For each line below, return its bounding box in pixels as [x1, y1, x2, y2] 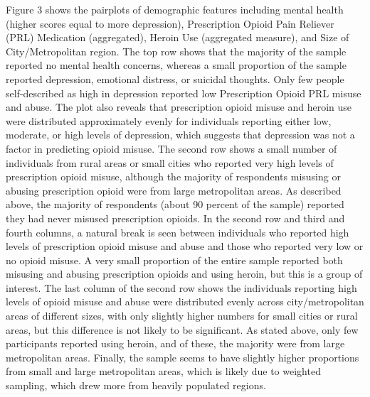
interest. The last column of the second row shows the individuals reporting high [6, 280, 357, 295]
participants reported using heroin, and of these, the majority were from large [6, 336, 345, 351]
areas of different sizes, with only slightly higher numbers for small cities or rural [6, 308, 358, 323]
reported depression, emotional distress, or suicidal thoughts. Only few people [6, 71, 344, 86]
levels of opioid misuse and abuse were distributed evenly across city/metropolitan [6, 294, 364, 309]
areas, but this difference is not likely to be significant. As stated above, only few [6, 322, 359, 337]
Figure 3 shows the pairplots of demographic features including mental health [6, 2, 344, 16]
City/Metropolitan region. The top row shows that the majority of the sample [6, 43, 347, 58]
